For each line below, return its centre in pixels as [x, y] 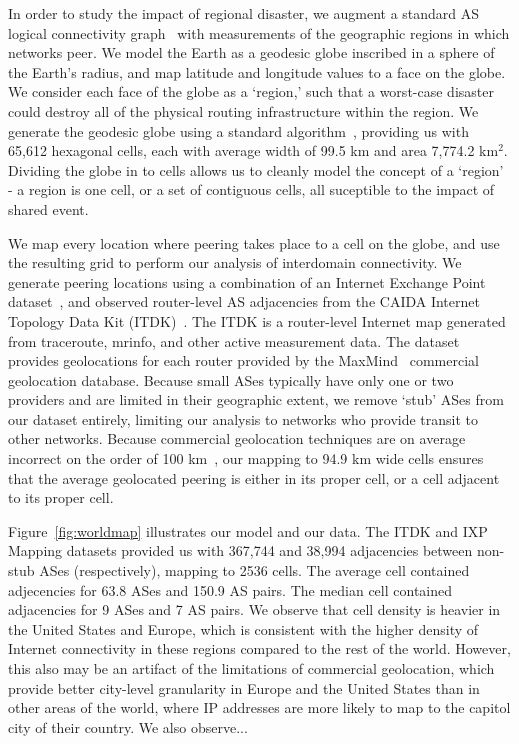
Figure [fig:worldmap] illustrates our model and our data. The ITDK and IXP [248, 530]
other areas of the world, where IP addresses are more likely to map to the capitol [259, 707]
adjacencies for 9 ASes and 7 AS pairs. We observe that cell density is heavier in [254, 609]
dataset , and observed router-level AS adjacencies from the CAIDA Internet [244, 301]
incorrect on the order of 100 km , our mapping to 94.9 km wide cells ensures [246, 458]
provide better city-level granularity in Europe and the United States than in [244, 687]
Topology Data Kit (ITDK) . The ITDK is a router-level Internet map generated [257, 320]
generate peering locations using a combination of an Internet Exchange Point [247, 281]
